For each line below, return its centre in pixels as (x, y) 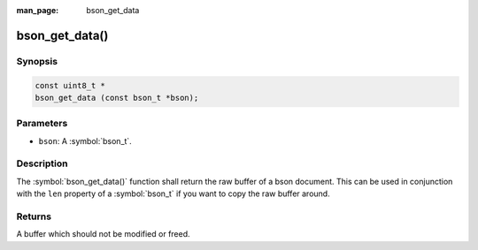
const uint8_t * (70, 85)
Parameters (42, 124)
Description (42, 163)
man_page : (38, 10)
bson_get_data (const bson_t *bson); (117, 98)
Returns (34, 216)
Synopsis (37, 61)
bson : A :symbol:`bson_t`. (85, 140)
